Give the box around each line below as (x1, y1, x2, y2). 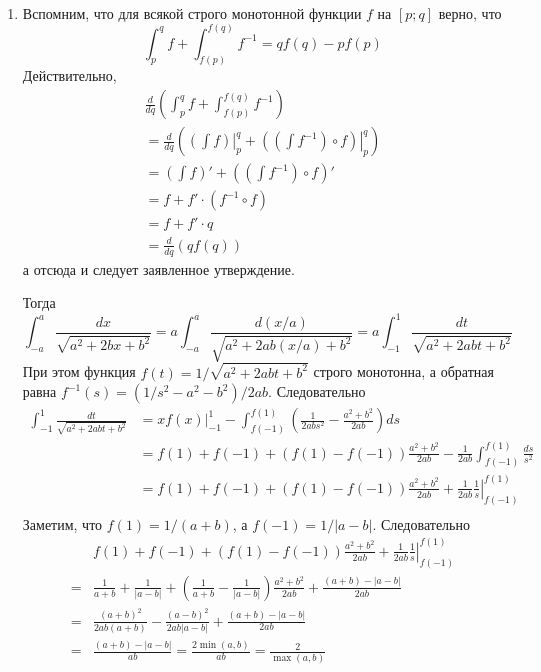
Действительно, (22, 65, 117, 86)
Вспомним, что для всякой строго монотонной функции (22, 2, 362, 23)
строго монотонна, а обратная (313, 361, 494, 382)
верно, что (438, 2, 502, 23)
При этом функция (22, 361, 136, 382)
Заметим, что (22, 513, 103, 534)
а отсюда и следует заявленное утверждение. (22, 258, 295, 279)
